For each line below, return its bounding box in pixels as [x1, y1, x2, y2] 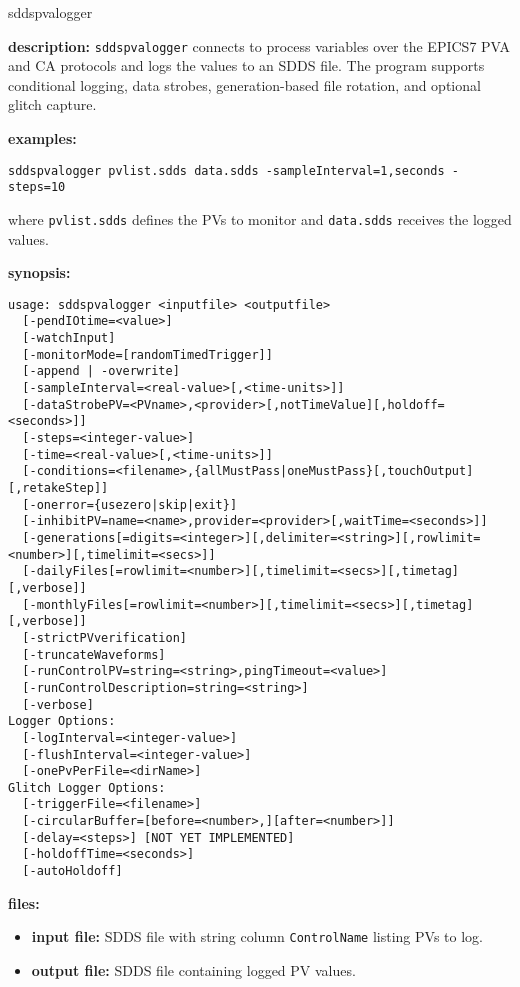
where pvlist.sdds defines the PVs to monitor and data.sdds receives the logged [8, 208, 512, 229]
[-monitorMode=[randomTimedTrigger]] [22, 347, 273, 362]
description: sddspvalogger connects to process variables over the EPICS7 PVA [8, 35, 511, 56]
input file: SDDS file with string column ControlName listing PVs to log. [31, 926, 483, 947]
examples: [8, 128, 77, 149]
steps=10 [8, 180, 66, 195]
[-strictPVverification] [22, 630, 187, 645]
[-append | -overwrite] [22, 364, 180, 379]
